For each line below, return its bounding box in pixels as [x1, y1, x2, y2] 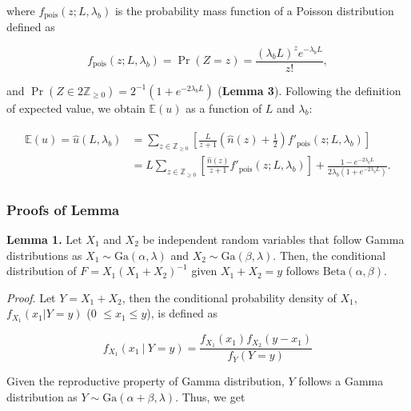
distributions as [6, 246, 82, 263]
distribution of [6, 262, 77, 279]
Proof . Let [6, 289, 56, 305]
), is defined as [146, 305, 218, 321]
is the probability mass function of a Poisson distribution [114, 2, 394, 18]
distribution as [6, 388, 78, 405]
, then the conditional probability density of [122, 289, 337, 305]
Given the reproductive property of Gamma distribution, [6, 373, 285, 389]
